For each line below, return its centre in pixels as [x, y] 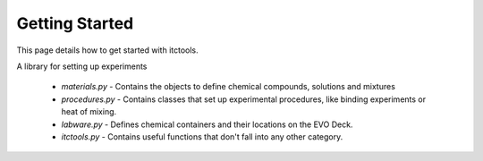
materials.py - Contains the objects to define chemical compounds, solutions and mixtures [228, 87]
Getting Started [75, 23]
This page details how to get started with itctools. [107, 50]
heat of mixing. [89, 112]
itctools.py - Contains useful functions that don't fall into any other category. [202, 136]
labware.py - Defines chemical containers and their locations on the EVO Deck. [207, 124]
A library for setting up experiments [82, 66]
